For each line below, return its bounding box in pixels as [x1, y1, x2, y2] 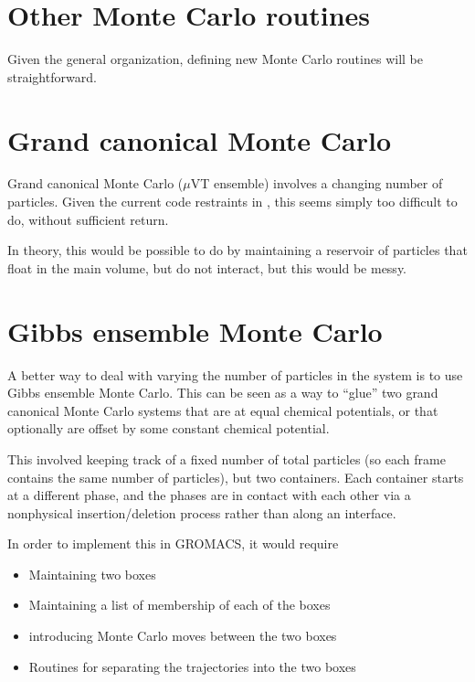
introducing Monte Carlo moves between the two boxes [28, 626, 337, 645]
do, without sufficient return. [7, 209, 169, 229]
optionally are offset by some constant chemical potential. [7, 419, 330, 438]
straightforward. [7, 67, 97, 86]
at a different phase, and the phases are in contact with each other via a [7, 485, 411, 505]
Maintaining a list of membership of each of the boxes [28, 595, 331, 614]
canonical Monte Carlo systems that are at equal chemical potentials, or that [7, 400, 438, 420]
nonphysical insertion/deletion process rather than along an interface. [7, 503, 396, 522]
